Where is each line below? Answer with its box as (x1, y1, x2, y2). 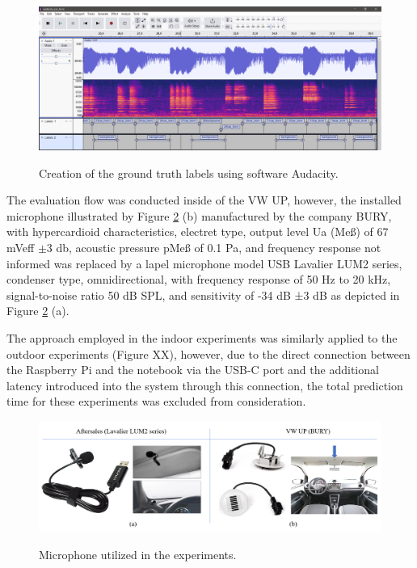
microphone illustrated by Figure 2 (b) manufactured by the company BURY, (6, 207, 392, 224)
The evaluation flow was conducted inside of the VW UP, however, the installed (6, 191, 402, 208)
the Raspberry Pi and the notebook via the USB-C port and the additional (6, 361, 379, 378)
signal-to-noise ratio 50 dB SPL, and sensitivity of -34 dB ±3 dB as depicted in (6, 286, 400, 303)
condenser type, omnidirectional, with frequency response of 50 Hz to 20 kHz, (6, 271, 391, 288)
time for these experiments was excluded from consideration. (6, 393, 306, 410)
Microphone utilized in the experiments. (39, 546, 237, 563)
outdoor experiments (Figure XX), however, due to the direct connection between (6, 345, 411, 362)
